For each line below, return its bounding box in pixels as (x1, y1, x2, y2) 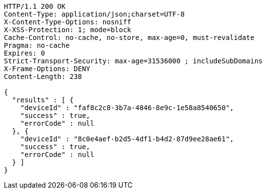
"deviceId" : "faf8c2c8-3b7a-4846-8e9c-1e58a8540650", (20, 104, 234, 112)
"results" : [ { (12, 96, 74, 104)
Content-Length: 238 (4, 73, 82, 80)
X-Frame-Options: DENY (4, 65, 91, 73)
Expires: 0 (4, 49, 45, 57)
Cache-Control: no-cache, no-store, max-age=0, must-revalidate (4, 34, 255, 41)
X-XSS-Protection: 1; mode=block (4, 26, 132, 34)
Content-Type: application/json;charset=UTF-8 (4, 10, 185, 18)
